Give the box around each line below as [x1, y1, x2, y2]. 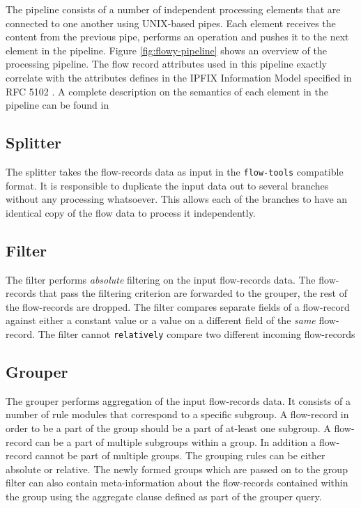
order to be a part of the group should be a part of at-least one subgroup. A [6, 421, 331, 436]
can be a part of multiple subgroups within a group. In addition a [35, 434, 316, 449]
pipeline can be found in [6, 98, 109, 112]
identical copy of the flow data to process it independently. [6, 205, 256, 220]
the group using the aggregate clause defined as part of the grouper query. [6, 488, 322, 503]
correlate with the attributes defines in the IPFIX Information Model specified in [6, 70, 352, 84]
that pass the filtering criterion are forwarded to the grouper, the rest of [39, 286, 347, 300]
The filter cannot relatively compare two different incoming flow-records [38, 326, 355, 341]
